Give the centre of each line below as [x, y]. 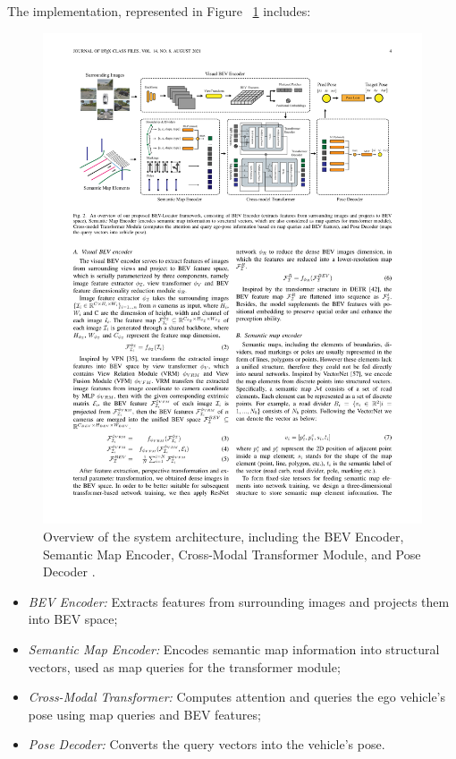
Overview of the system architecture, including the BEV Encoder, [224, 537]
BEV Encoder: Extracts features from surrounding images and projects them [239, 601]
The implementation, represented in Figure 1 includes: [159, 11]
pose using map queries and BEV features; [144, 714]
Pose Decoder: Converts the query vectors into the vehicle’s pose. [207, 744]
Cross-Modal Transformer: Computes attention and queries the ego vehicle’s [237, 697]
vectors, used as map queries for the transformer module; [184, 666]
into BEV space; [73, 619]
